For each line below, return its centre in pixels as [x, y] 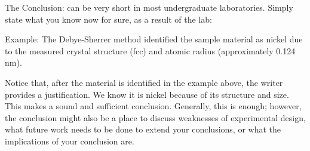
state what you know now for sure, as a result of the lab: [108, 19]
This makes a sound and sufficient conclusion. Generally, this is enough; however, [153, 106]
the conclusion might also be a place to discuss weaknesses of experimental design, [155, 117]
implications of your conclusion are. [70, 141]
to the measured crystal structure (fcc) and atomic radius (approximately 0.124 [150, 50]
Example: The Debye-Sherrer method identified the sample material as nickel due [154, 39]
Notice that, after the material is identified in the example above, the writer [144, 82]
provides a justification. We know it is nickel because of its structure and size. [147, 94]
